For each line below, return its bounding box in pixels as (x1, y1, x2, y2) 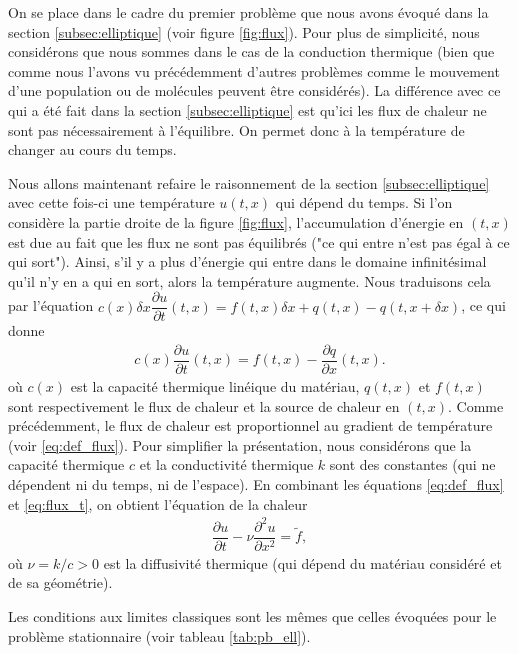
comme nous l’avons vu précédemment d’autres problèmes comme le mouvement (8, 60, 500, 81)
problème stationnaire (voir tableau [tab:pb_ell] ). (8, 625, 311, 646)
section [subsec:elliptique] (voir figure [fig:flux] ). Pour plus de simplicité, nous (8, 21, 480, 42)
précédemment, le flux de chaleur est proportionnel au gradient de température (8, 415, 493, 436)
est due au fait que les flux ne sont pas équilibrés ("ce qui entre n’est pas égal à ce (8, 231, 510, 252)
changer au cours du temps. (8, 139, 177, 160)
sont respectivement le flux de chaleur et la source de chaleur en (8, 395, 400, 416)
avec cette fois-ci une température (8, 192, 215, 213)
